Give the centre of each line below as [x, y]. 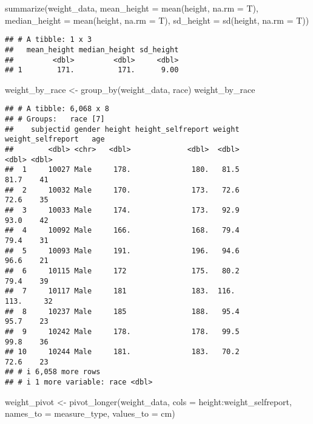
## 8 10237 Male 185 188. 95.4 [122, 311]
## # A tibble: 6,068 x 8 [57, 109]
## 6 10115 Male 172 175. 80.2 [122, 271]
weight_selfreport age [55, 139]
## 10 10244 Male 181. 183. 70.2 [122, 352]
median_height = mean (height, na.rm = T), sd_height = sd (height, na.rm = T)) [157, 20]
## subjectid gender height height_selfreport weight [122, 129]
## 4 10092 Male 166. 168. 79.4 [122, 231]
